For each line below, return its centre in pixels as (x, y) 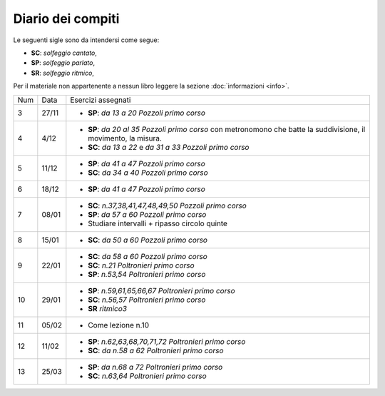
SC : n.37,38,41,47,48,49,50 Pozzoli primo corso (168, 205)
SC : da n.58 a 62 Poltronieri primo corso (156, 350)
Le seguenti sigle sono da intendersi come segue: (86, 40)
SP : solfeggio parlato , (63, 63)
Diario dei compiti (66, 19)
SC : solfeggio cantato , (64, 53)
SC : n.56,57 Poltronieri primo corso (147, 300)
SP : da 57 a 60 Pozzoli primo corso (147, 214)
